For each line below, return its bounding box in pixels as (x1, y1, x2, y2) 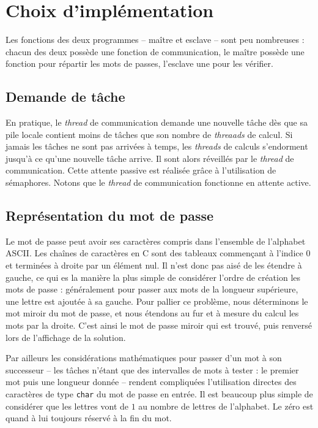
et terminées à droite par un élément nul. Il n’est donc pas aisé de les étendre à (6, 259, 302, 272)
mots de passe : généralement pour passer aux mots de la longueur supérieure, (6, 283, 298, 296)
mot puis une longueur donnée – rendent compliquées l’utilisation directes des (6, 375, 297, 388)
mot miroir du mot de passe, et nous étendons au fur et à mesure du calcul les (6, 307, 299, 319)
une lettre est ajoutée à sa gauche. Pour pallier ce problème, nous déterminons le (6, 294, 308, 307)
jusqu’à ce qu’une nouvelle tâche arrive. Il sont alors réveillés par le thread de (6, 151, 294, 164)
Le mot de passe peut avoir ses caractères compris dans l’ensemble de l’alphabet (6, 234, 306, 247)
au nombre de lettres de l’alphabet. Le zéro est (138, 399, 314, 412)
